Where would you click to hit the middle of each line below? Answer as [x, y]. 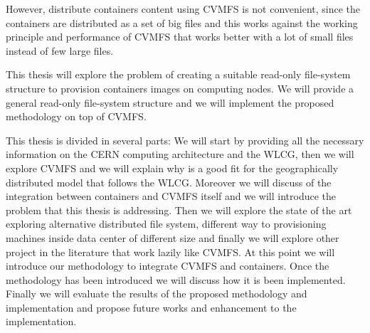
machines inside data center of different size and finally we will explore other [173, 237]
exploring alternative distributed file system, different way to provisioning [166, 224]
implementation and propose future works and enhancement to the [151, 307]
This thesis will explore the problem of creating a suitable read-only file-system [178, 74]
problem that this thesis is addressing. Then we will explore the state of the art [179, 210]
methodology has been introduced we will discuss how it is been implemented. [176, 279]
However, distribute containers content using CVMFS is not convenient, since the [183, 9]
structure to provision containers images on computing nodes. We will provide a [180, 88]
